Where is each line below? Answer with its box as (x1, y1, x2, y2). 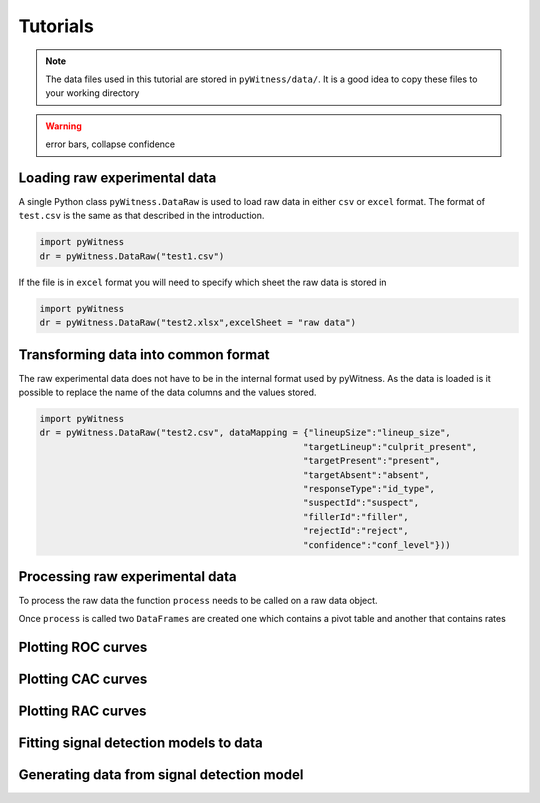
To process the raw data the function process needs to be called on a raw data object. (18, 595, 379, 607)
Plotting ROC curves (18, 639, 148, 656)
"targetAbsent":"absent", (303, 469, 430, 480)
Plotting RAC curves (18, 703, 147, 720)
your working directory (45, 87, 140, 99)
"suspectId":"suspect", (303, 497, 420, 509)
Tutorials (18, 15, 94, 37)
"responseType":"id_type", (303, 483, 435, 494)
